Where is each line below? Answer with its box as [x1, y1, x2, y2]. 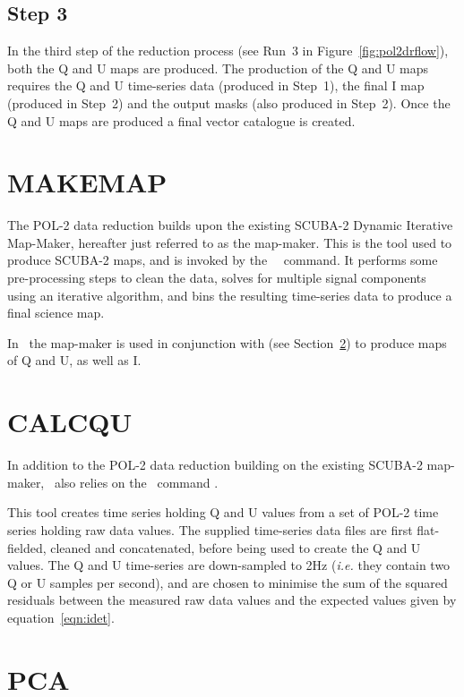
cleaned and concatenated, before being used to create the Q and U [50, 538, 421, 557]
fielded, [7, 538, 47, 557]
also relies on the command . [54, 472, 219, 491]
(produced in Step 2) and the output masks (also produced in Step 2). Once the [7, 93, 451, 112]
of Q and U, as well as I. [7, 351, 142, 370]
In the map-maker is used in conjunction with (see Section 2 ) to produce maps [7, 333, 447, 352]
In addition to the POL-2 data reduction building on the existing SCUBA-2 [7, 455, 423, 474]
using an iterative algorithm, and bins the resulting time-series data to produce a [7, 285, 452, 304]
